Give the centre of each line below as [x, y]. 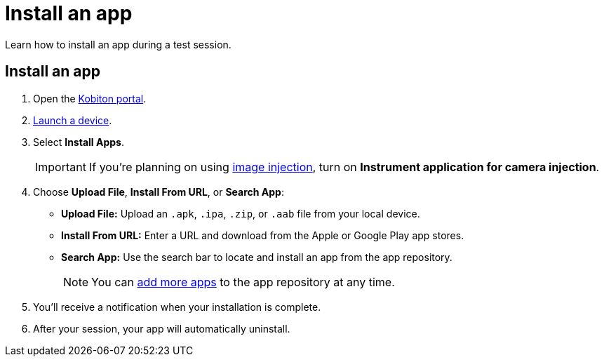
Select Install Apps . [79, 142]
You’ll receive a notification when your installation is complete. [177, 307]
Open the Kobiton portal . [90, 98]
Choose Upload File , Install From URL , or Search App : [159, 192]
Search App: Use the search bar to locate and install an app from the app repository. [257, 257]
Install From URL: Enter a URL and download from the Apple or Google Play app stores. [263, 235]
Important [61, 167]
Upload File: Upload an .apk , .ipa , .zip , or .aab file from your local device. [241, 213]
